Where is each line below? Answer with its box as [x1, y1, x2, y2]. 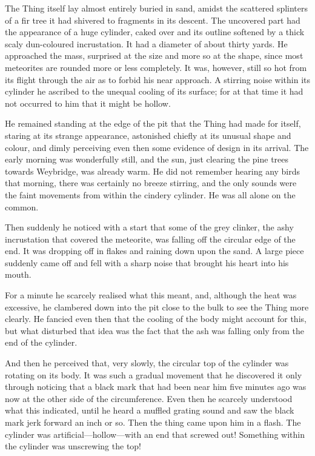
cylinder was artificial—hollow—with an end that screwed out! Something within [5, 428, 305, 440]
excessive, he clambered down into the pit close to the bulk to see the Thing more [5, 300, 309, 313]
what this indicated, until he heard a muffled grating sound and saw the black [5, 404, 294, 417]
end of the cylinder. [5, 336, 78, 349]
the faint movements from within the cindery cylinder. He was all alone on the [5, 188, 296, 201]
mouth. [5, 268, 31, 281]
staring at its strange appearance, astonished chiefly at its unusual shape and [5, 129, 291, 141]
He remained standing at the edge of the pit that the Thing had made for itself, [5, 117, 301, 130]
